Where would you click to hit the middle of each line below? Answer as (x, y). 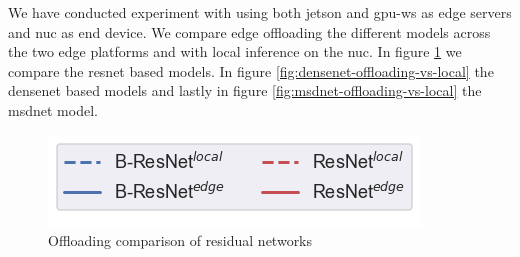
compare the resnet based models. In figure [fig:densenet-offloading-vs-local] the (251, 70)
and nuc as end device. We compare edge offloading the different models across (249, 31)
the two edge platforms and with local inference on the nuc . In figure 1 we (235, 51)
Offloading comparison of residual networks (180, 240)
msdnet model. (53, 109)
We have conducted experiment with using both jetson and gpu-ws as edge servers (260, 12)
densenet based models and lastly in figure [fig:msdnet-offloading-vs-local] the (245, 90)
